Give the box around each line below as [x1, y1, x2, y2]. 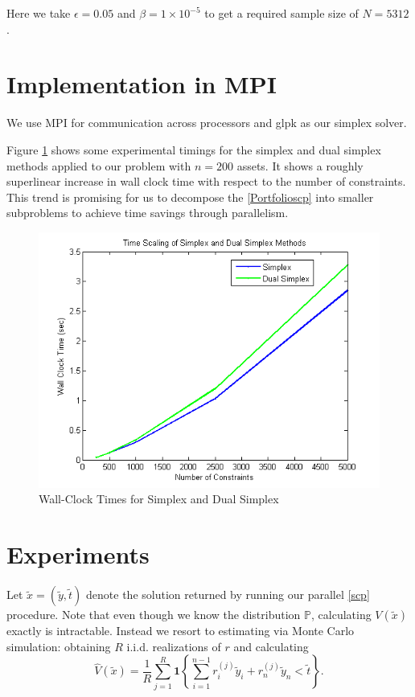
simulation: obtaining [6, 638, 111, 654]
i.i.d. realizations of [126, 638, 221, 654]
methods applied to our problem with [6, 157, 191, 174]
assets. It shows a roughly [236, 157, 364, 174]
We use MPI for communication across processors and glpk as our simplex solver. [6, 114, 407, 131]
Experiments [6, 538, 150, 571]
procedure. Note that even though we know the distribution [6, 606, 301, 623]
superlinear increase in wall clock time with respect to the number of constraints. [6, 173, 406, 190]
